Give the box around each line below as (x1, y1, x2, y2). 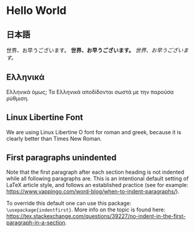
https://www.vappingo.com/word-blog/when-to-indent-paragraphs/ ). (6, 188, 180, 195)
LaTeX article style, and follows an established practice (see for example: (6, 182, 189, 189)
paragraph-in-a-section (6, 219, 65, 227)
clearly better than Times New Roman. (6, 135, 102, 142)
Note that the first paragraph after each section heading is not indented (6, 168, 185, 176)
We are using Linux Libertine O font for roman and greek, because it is (6, 128, 182, 135)
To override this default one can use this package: (6, 200, 131, 207)
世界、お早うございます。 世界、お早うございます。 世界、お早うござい (6, 47, 183, 53)
